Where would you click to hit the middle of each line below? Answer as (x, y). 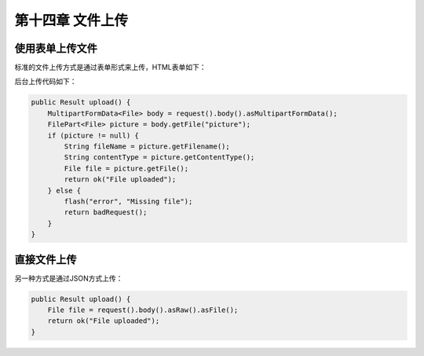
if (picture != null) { (93, 135)
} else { (64, 190)
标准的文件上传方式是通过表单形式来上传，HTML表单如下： (111, 68)
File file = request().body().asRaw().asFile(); (143, 310)
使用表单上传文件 (56, 48)
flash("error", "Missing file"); (128, 201)
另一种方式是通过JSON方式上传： (69, 278)
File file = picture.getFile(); (126, 168)
